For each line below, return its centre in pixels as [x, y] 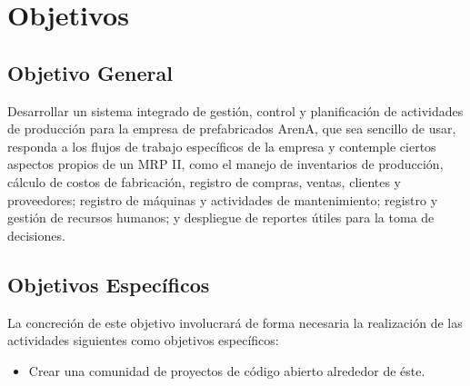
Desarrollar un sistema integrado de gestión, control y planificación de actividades [235, 110]
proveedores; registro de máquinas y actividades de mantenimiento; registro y [223, 199]
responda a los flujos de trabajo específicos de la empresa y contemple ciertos [222, 146]
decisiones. [36, 235]
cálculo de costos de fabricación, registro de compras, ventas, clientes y [205, 181]
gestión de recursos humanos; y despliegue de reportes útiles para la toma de [221, 218]
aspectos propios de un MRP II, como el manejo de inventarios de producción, [225, 164]
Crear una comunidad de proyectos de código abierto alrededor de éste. [227, 370]
